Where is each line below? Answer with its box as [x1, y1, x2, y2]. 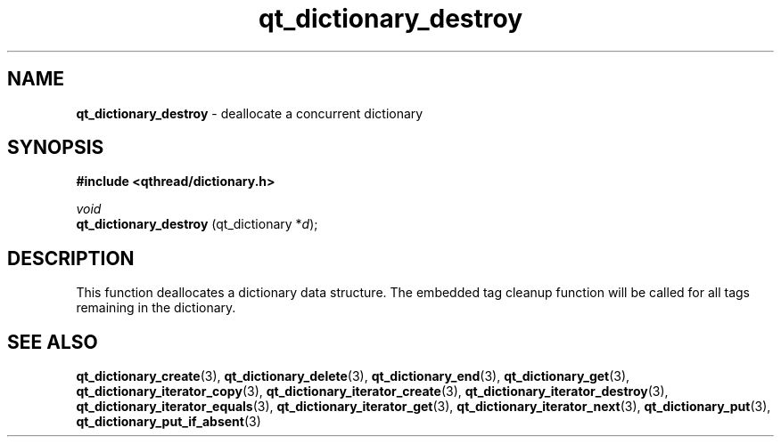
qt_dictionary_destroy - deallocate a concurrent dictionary [76, 105, 423, 121]
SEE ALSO [7, 330, 98, 353]
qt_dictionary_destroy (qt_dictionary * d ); [76, 216, 318, 232]
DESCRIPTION [7, 246, 135, 270]
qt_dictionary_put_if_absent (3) [76, 414, 261, 430]
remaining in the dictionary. [76, 300, 236, 316]
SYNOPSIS [7, 136, 104, 159]
